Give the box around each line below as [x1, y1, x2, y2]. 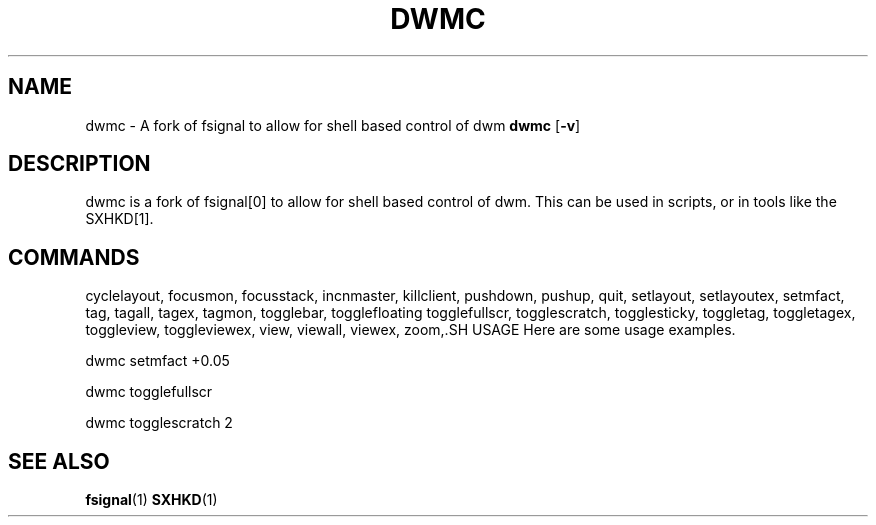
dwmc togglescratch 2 [85, 414, 233, 432]
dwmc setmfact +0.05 [85, 352, 230, 370]
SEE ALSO [8, 448, 110, 474]
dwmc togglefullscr [85, 383, 213, 401]
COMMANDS [8, 244, 140, 270]
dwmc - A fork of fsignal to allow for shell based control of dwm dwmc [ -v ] [85, 116, 581, 134]
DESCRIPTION [8, 151, 151, 177]
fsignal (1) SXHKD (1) [85, 491, 218, 509]
